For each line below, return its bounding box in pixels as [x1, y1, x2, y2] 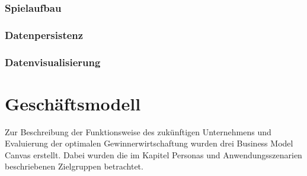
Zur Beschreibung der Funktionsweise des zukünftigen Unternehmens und [5, 125, 271, 138]
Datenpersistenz [5, 27, 84, 42]
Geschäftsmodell [5, 91, 141, 115]
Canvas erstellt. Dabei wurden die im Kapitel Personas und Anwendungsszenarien [5, 148, 302, 161]
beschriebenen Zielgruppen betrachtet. [5, 160, 143, 172]
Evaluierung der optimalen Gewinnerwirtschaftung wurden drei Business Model [5, 137, 293, 149]
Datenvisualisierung [5, 54, 101, 69]
